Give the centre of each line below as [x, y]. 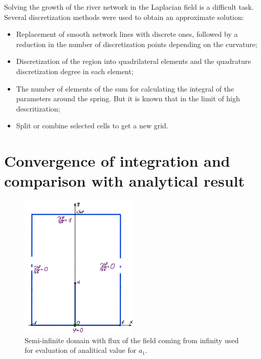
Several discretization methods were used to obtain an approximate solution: [124, 17]
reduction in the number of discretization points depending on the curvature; [137, 44]
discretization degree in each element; [75, 71]
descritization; [38, 108]
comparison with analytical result [125, 181]
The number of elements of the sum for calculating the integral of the [125, 88]
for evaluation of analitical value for [81, 350]
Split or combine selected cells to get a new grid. [92, 126]
